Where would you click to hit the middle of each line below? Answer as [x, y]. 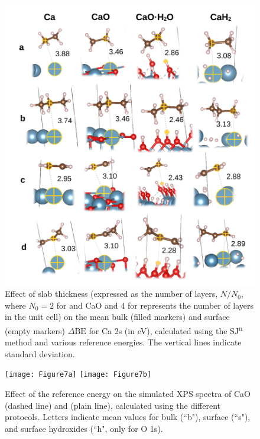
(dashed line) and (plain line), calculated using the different [113, 405]
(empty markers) [35, 330]
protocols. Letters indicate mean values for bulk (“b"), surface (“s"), [128, 417]
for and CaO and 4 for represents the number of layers [155, 305]
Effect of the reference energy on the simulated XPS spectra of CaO [128, 393]
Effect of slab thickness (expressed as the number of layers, [111, 294]
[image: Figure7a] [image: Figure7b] [78, 375]
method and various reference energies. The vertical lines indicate [123, 342]
